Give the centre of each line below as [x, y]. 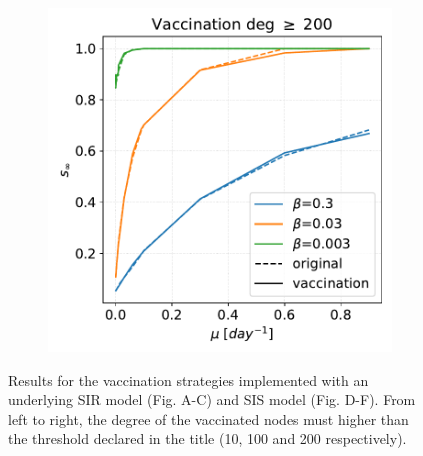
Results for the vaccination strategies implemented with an [188, 379]
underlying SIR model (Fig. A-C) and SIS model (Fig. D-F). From [212, 399]
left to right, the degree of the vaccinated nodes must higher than [208, 418]
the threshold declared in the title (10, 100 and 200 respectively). [207, 438]
